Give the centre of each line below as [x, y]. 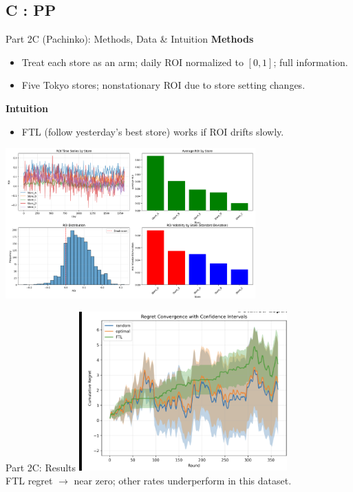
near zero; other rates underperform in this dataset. [183, 481]
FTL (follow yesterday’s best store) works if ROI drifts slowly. [153, 131]
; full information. [311, 62]
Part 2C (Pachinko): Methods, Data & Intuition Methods [130, 39]
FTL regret [29, 481]
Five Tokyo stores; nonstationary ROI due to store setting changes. [163, 85]
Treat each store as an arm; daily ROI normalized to [132, 62]
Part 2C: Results [41, 467]
